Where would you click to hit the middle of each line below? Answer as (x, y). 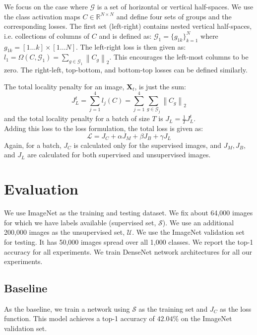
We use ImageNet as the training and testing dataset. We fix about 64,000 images (128, 213)
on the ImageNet (206, 318)
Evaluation (41, 189)
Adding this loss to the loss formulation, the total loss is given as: (104, 128)
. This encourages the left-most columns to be (179, 57)
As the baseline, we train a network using (67, 308)
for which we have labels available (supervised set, (80, 222)
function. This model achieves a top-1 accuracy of (79, 318)
